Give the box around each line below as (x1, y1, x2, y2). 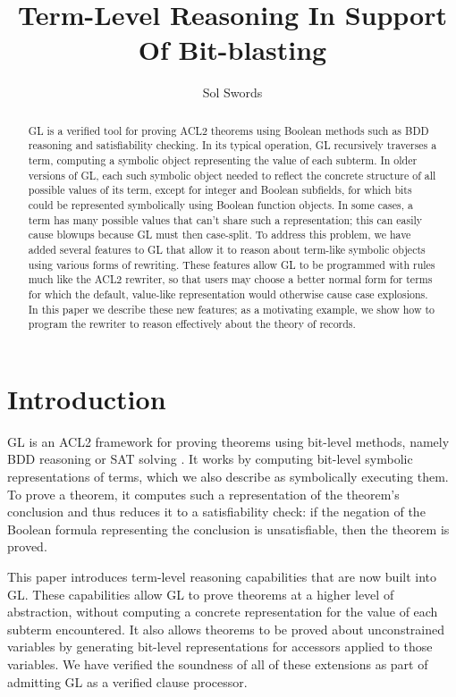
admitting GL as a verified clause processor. (7, 672, 248, 691)
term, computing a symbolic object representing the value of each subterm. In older (28, 153, 418, 168)
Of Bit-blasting (138, 31, 327, 68)
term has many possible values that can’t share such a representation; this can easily (28, 212, 423, 227)
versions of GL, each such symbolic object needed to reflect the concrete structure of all (28, 167, 436, 182)
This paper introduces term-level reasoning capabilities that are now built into (7, 567, 437, 585)
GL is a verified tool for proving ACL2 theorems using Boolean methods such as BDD (28, 122, 429, 138)
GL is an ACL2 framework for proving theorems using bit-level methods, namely (7, 432, 450, 450)
